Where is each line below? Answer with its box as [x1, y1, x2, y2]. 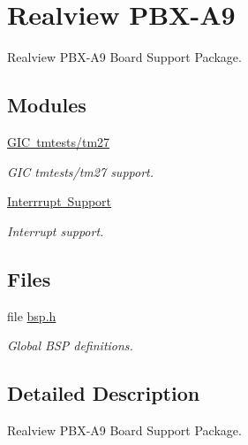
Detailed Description [7, 380, 200, 407]
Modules [7, 91, 86, 119]
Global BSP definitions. [7, 336, 133, 355]
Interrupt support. [7, 221, 104, 240]
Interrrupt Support [7, 192, 112, 211]
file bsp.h [7, 306, 56, 325]
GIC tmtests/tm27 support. [7, 162, 154, 180]
